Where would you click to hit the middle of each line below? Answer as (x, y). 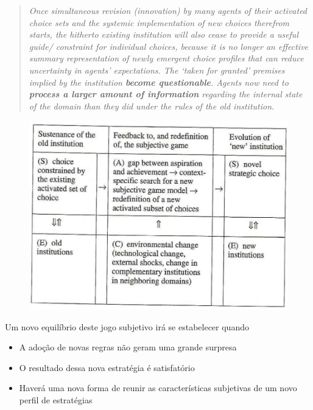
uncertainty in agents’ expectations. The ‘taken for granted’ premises (157, 70)
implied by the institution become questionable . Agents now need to (159, 82)
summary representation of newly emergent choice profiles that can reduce (166, 58)
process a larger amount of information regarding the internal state (166, 94)
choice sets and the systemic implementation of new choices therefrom (159, 22)
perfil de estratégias (56, 399)
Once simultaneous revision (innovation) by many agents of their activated (168, 10)
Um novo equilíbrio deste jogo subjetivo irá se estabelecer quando (127, 326)
